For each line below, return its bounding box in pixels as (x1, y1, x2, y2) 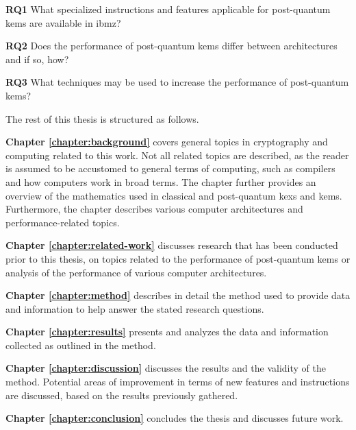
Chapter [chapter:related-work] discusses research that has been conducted (5, 238, 338, 252)
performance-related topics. (5, 215, 120, 229)
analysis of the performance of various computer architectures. (5, 265, 267, 279)
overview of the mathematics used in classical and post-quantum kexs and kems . (5, 188, 342, 202)
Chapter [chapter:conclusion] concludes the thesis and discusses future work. (5, 411, 344, 425)
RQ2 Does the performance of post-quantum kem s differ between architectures (5, 38, 338, 53)
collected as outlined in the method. (5, 337, 156, 352)
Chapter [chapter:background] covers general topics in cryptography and (5, 134, 328, 149)
